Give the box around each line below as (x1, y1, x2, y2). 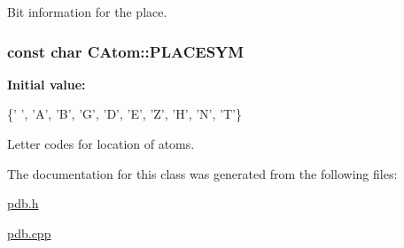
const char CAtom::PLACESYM (7, 40, 245, 62)
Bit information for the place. (7, 3, 167, 20)
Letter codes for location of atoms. (7, 135, 195, 152)
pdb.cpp (7, 223, 51, 242)
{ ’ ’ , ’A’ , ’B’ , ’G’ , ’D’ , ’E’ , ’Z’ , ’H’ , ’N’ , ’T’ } (7, 105, 242, 123)
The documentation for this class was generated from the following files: (7, 164, 398, 182)
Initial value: (7, 74, 86, 93)
